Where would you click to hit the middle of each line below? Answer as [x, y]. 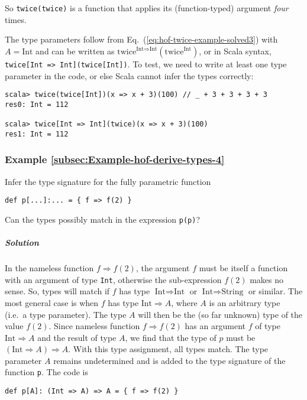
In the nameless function [49, 268]
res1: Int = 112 [37, 134]
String [232, 292]
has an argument [215, 326]
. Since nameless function [94, 326]
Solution [22, 243]
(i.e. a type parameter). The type [66, 314]
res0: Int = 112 [37, 104]
